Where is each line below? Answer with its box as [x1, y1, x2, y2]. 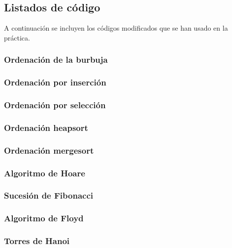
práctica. [4, 32, 30, 42]
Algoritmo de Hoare [4, 166, 85, 179]
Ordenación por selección [4, 99, 106, 111]
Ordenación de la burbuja [4, 53, 108, 66]
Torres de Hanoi [4, 235, 70, 247]
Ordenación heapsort [4, 121, 88, 133]
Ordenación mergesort [4, 144, 94, 156]
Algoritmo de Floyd [4, 212, 84, 224]
